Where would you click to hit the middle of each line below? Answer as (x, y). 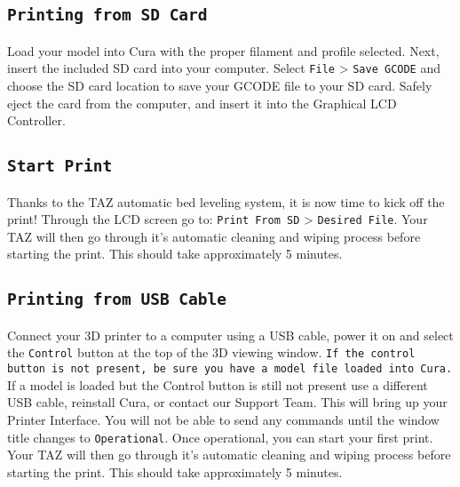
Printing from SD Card (107, 15)
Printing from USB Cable (117, 299)
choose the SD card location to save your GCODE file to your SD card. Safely (220, 86)
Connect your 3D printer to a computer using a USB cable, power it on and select (230, 335)
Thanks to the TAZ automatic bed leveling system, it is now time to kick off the (226, 201)
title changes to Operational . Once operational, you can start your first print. (220, 437)
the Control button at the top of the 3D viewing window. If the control (211, 352)
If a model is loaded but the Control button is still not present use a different (218, 384)
